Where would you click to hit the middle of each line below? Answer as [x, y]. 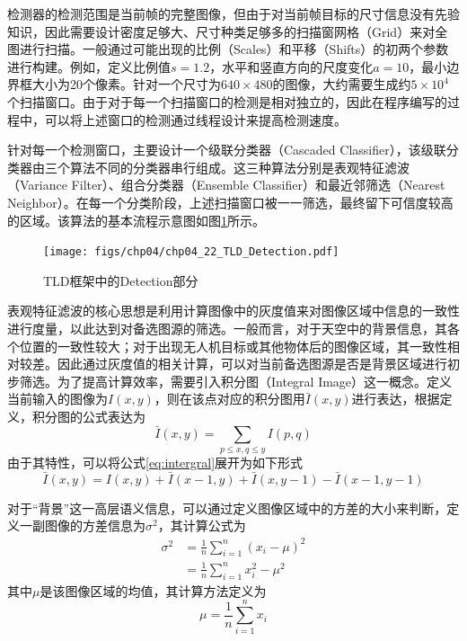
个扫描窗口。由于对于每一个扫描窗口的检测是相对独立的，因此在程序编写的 [227, 101]
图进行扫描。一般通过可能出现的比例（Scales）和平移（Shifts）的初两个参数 [228, 49]
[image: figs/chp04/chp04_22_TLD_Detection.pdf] [191, 252]
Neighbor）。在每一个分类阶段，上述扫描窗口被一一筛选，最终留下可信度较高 [230, 202]
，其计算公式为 [202, 525]
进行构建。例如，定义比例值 [89, 66]
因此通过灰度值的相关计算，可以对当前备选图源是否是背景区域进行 [252, 364]
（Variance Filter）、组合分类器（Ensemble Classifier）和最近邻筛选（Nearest [226, 185]
